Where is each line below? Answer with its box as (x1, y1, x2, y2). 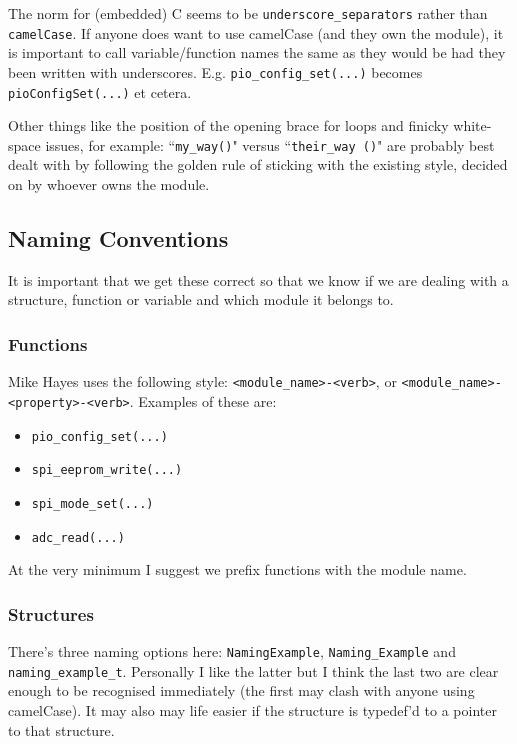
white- (453, 115, 492, 136)
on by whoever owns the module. (8, 174, 210, 195)
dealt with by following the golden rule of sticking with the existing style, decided (8, 154, 508, 175)
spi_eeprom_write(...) (31, 463, 183, 478)
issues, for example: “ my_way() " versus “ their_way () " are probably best (45, 134, 495, 155)
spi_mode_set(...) (31, 496, 154, 511)
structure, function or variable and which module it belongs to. (8, 289, 394, 310)
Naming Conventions (8, 223, 229, 254)
